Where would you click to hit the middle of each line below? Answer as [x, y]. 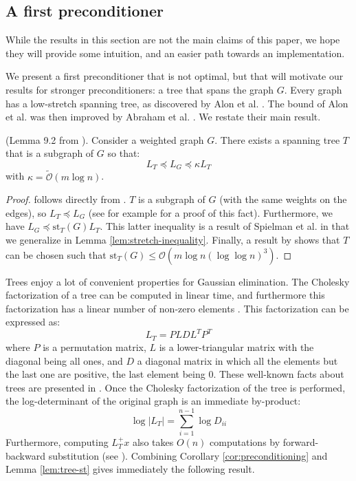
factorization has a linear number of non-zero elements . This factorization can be [177, 308]
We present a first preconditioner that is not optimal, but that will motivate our [175, 76]
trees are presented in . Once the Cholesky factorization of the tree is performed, [176, 387]
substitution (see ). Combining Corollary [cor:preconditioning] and [188, 455]
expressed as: [33, 322]
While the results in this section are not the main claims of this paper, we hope [173, 40]
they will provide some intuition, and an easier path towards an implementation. [175, 53]
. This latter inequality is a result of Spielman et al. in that [225, 226]
